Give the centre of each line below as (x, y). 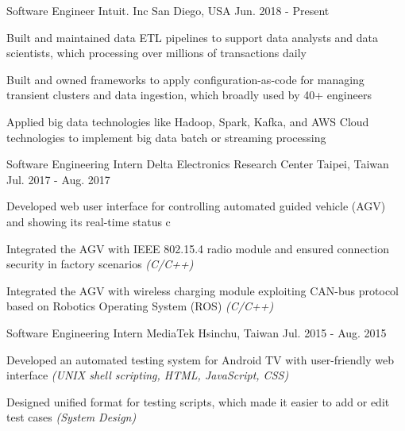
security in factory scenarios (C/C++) (100, 264)
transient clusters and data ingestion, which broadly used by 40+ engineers (189, 95)
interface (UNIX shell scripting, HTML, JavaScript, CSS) (148, 375)
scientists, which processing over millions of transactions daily (156, 53)
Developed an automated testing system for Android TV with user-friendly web (200, 359)
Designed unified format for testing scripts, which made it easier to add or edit (198, 401)
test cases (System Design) (71, 417)
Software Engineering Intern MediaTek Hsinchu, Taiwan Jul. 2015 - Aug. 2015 (197, 332)
